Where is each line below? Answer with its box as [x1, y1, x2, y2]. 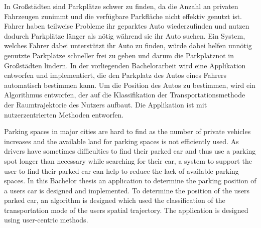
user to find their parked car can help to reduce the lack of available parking [4, 165, 239, 176]
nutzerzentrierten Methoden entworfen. [4, 109, 124, 120]
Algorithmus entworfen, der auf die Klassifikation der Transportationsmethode [4, 89, 245, 100]
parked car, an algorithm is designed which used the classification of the [4, 195, 225, 205]
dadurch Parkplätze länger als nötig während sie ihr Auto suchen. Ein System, [4, 30, 245, 41]
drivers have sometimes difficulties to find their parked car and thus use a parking [4, 146, 256, 156]
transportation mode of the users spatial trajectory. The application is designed [4, 204, 248, 215]
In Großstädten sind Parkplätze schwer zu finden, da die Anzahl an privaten [4, 1, 238, 11]
